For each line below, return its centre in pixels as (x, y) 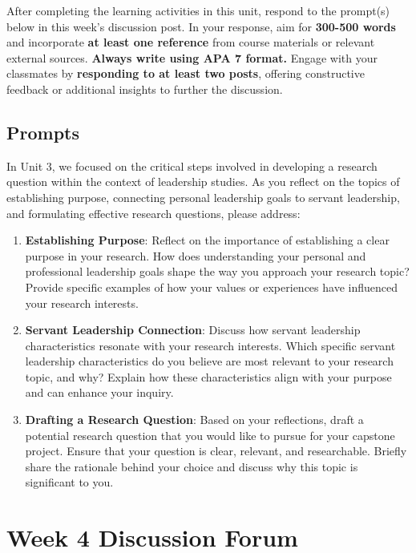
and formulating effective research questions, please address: (153, 213)
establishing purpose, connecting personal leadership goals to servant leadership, (203, 197)
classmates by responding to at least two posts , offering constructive (186, 73)
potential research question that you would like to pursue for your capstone (210, 435)
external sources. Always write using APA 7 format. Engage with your (192, 57)
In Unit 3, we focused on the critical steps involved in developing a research (192, 165)
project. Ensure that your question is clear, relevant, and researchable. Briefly (216, 451)
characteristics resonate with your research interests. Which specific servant (210, 345)
